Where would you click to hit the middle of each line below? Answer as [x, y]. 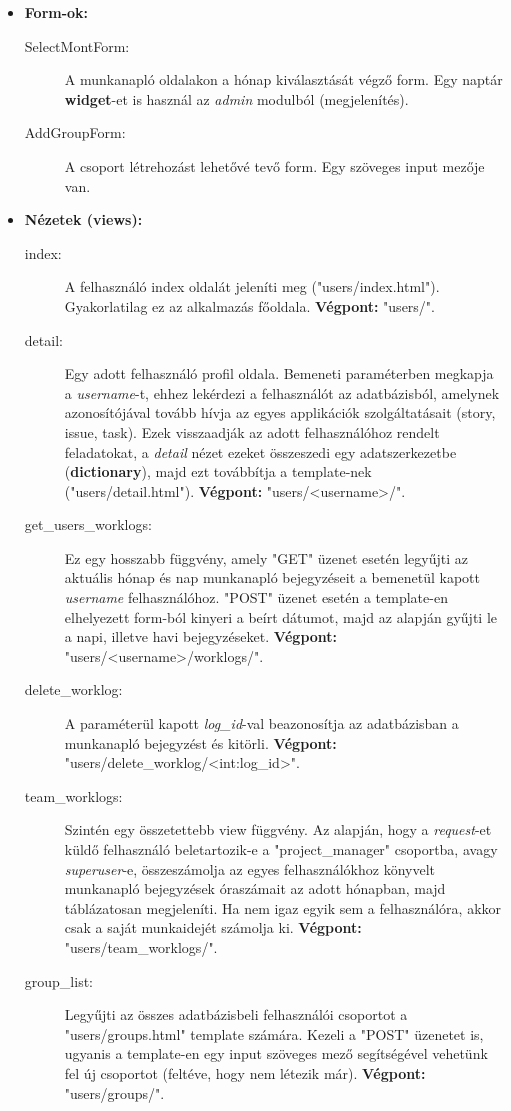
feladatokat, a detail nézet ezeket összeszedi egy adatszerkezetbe [260, 451]
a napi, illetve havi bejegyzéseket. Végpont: [201, 636]
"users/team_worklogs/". [141, 946]
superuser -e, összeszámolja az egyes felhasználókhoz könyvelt [250, 868]
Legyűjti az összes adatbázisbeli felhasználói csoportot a [236, 1014]
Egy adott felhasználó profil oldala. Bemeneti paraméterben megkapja [279, 373]
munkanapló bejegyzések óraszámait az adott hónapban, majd [255, 888]
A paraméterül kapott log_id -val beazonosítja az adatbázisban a [261, 723]
